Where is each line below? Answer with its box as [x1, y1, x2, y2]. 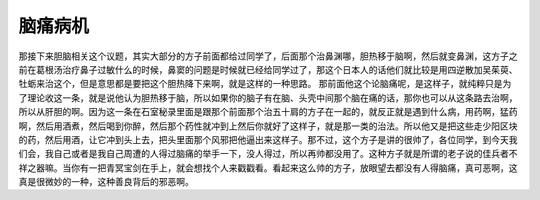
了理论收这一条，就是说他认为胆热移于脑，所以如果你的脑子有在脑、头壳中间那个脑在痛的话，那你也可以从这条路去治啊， [18, 91, 518, 104]
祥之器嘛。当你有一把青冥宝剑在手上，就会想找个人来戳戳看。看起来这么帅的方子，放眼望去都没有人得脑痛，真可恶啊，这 [18, 161, 518, 174]
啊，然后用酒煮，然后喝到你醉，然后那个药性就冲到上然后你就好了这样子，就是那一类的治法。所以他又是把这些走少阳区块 [18, 120, 518, 132]
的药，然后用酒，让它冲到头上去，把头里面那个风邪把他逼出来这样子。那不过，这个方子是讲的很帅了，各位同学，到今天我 [18, 133, 518, 145]
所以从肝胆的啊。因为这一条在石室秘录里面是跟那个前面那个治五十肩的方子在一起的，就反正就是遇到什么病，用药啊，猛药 [18, 106, 518, 118]
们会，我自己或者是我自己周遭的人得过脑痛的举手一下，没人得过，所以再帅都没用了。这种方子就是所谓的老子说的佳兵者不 [18, 148, 518, 160]
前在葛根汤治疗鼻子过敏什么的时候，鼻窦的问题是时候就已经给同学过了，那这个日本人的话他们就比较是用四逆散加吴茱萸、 [18, 63, 518, 75]
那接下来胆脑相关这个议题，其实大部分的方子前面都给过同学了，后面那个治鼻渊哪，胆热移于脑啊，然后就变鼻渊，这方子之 [18, 50, 518, 62]
